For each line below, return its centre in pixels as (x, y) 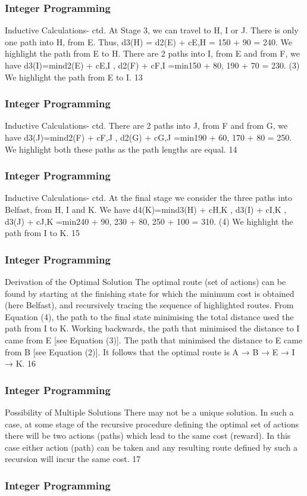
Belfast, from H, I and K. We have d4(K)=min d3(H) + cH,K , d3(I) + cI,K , (146, 209)
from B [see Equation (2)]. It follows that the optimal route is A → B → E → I (150, 351)
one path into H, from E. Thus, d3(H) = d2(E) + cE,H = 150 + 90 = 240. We (148, 41)
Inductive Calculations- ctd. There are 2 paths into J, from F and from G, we (146, 125)
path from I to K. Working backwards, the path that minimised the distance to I (152, 328)
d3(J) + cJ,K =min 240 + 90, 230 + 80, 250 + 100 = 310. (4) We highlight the (149, 221)
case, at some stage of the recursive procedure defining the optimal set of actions (152, 424)
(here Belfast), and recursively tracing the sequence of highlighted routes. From (149, 305)
